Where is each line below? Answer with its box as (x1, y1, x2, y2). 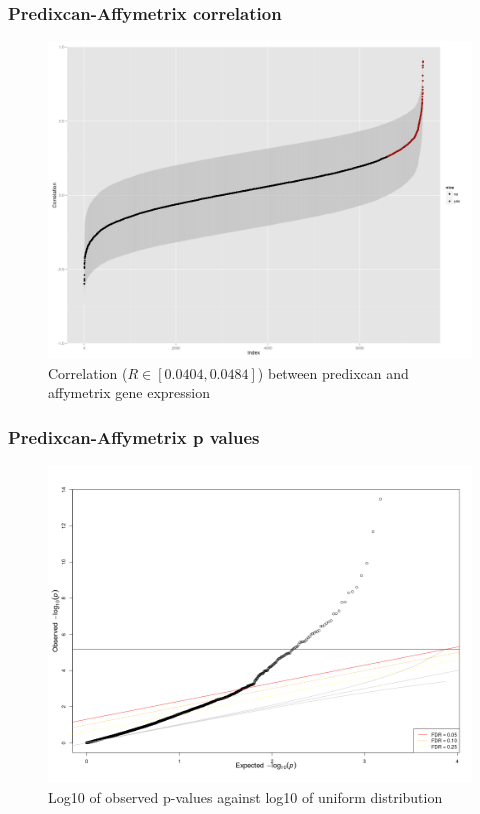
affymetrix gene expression (48, 382, 210, 403)
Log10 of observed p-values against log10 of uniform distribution (48, 786, 443, 807)
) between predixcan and (257, 362, 409, 383)
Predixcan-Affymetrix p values (8, 424, 260, 449)
